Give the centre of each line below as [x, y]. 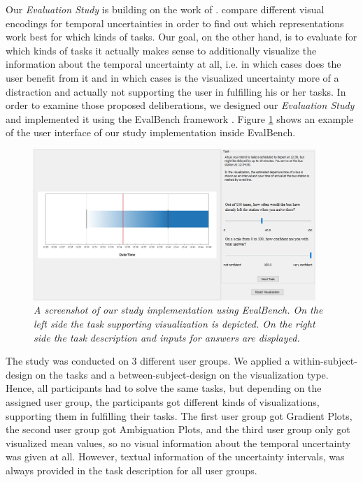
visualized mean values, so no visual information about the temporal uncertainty [178, 443]
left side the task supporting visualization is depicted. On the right [175, 324]
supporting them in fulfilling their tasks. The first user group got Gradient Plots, [179, 415]
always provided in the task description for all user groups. [131, 470]
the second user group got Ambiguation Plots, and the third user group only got [178, 429]
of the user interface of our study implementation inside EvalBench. [151, 132]
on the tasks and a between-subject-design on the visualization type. [182, 374]
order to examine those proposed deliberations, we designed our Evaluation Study [180, 105]
